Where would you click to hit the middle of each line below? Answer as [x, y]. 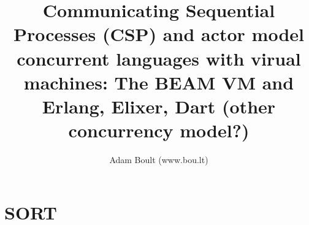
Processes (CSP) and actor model [158, 34]
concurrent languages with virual [159, 58]
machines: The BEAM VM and [159, 82]
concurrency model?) [159, 130]
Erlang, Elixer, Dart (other [159, 106]
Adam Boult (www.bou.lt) [159, 160]
